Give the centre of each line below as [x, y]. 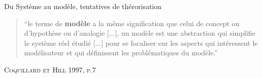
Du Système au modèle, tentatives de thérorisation [83, 6]
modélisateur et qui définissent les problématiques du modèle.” [121, 53]
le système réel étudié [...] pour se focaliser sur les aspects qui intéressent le [141, 43]
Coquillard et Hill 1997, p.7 [50, 69]
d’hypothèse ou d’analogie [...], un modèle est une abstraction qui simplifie [140, 33]
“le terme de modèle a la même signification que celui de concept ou [132, 23]
